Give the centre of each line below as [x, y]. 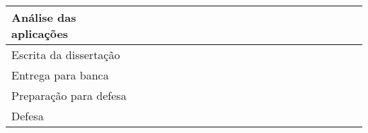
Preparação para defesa [69, 95]
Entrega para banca [60, 75]
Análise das [44, 17]
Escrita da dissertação [66, 55]
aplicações [40, 33]
